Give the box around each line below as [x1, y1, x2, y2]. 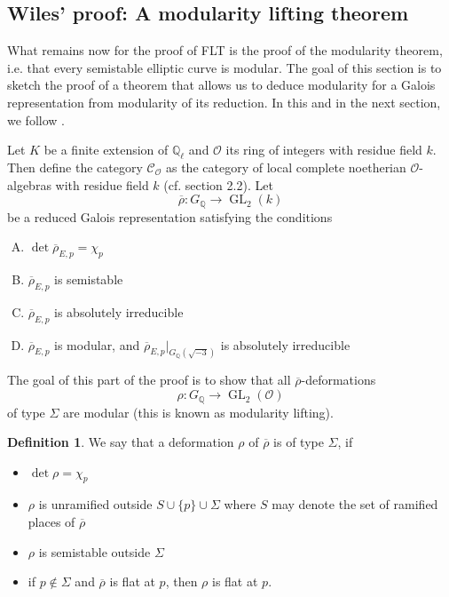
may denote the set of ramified [272, 495, 438, 513]
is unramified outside [38, 495, 153, 513]
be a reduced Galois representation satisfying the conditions [7, 207, 333, 226]
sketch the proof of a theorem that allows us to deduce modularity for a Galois [7, 76, 436, 94]
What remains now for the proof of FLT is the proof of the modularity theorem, [7, 41, 443, 60]
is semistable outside [38, 542, 151, 561]
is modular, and [54, 335, 140, 354]
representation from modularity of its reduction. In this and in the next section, [7, 92, 441, 111]
